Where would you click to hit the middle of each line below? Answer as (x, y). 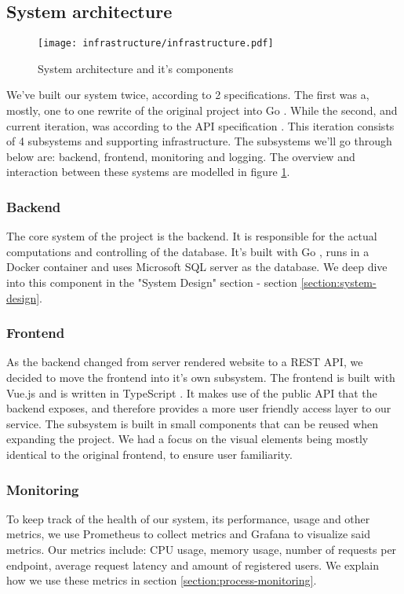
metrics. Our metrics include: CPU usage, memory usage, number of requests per (202, 549)
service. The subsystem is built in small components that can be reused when (192, 423)
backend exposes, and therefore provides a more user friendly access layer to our (199, 408)
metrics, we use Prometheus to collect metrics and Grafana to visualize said (189, 534)
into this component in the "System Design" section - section (152, 282)
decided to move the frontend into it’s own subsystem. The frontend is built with (201, 378)
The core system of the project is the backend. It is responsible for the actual (192, 236)
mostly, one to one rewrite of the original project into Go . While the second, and (202, 110)
